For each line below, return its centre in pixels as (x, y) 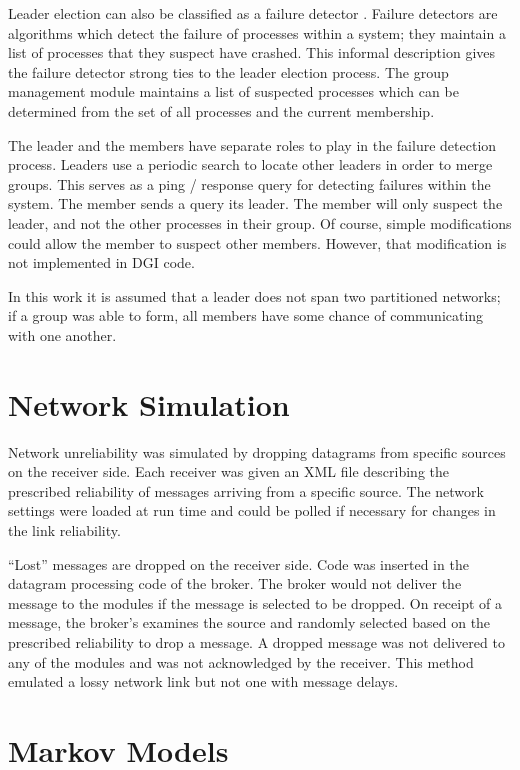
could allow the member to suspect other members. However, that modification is (257, 242)
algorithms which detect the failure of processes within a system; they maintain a (257, 32)
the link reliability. (64, 530)
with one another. (62, 334)
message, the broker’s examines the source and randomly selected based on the (249, 622)
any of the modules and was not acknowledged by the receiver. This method (241, 661)
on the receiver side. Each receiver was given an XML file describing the (228, 471)
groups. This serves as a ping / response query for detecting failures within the (249, 183)
